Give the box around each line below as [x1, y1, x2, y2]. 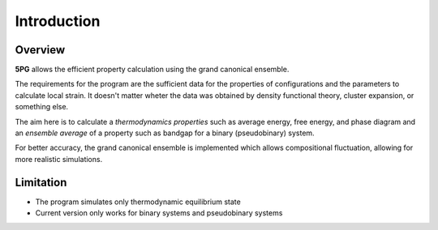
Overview [15, 43, 66, 57]
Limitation [15, 175, 67, 190]
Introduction [15, 12, 101, 30]
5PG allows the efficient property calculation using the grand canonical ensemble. [15, 65, 290, 75]
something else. [15, 102, 69, 112]
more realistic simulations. [15, 154, 103, 164]
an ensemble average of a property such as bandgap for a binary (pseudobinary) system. [15, 128, 316, 138]
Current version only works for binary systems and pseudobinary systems [35, 208, 283, 218]
